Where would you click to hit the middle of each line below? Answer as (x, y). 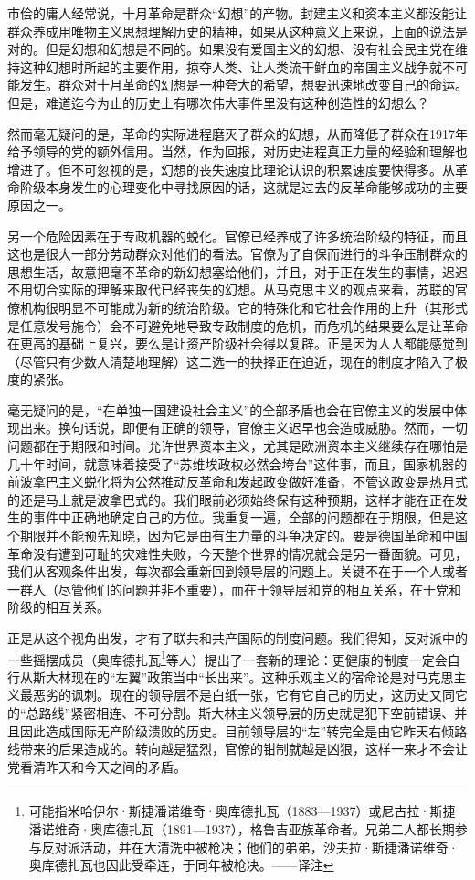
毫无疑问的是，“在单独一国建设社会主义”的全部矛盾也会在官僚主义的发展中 (231, 409)
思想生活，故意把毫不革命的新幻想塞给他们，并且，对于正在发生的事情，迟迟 (237, 271)
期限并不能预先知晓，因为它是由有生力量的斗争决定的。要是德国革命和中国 (243, 536)
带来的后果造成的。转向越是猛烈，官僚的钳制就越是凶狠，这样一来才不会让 (243, 749)
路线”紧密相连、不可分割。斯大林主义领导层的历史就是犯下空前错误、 (247, 713)
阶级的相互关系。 (58, 607)
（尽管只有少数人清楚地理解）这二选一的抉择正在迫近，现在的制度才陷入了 (231, 361)
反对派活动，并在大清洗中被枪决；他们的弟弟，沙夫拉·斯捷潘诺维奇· (250, 847)
